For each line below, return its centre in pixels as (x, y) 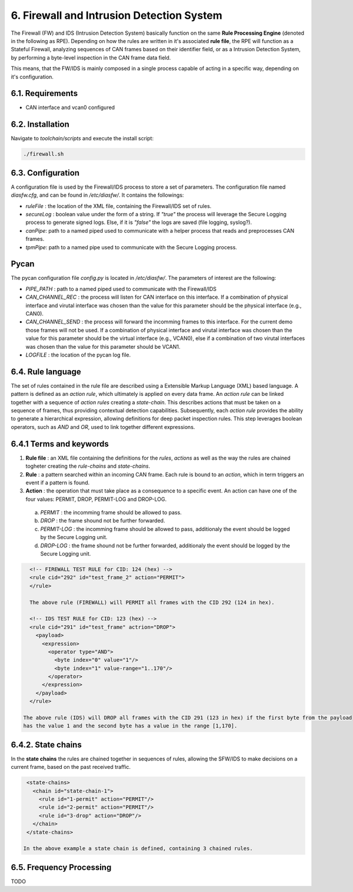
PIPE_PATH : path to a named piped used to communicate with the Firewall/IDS (121, 289)
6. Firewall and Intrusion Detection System (117, 15)
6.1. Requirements (44, 93)
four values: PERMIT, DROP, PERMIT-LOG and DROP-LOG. (96, 499)
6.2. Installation (40, 125)
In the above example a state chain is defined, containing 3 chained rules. (138, 849)
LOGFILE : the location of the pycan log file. (78, 355)
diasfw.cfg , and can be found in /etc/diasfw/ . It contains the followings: (97, 195)
